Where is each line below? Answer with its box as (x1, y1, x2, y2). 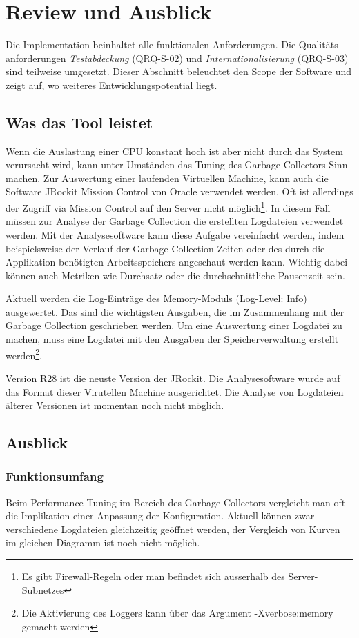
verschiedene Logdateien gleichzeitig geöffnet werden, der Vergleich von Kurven (6, 521, 340, 536)
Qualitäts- (298, 37, 342, 52)
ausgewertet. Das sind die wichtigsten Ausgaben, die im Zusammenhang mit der (6, 304, 345, 319)
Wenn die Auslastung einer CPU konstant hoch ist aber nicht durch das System (6, 143, 343, 158)
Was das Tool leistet (6, 111, 153, 132)
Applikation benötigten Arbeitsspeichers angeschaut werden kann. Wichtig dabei (6, 255, 348, 269)
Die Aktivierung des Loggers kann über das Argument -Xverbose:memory (21, 606, 333, 620)
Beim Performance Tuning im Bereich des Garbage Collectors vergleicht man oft (6, 495, 346, 509)
